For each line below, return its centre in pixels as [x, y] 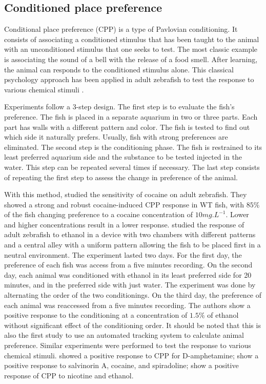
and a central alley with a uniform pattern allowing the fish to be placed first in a [132, 245]
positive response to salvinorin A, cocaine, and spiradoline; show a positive [121, 365]
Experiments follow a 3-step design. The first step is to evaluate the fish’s [119, 107]
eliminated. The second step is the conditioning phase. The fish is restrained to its [133, 147]
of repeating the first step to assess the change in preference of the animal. [121, 177]
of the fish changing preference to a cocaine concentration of [99, 214]
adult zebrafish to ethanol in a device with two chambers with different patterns [130, 234]
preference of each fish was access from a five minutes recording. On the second [128, 265]
